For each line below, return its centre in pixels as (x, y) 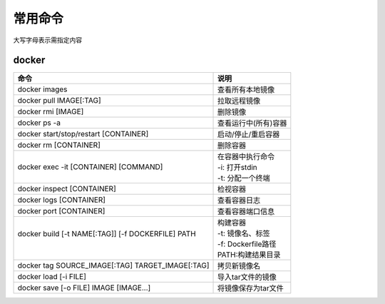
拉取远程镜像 (239, 101)
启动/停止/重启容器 (249, 134)
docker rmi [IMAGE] (51, 112)
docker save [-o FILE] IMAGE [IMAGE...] (84, 288)
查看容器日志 (239, 201)
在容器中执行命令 (246, 157)
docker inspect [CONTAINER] (67, 189)
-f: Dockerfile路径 (247, 244)
